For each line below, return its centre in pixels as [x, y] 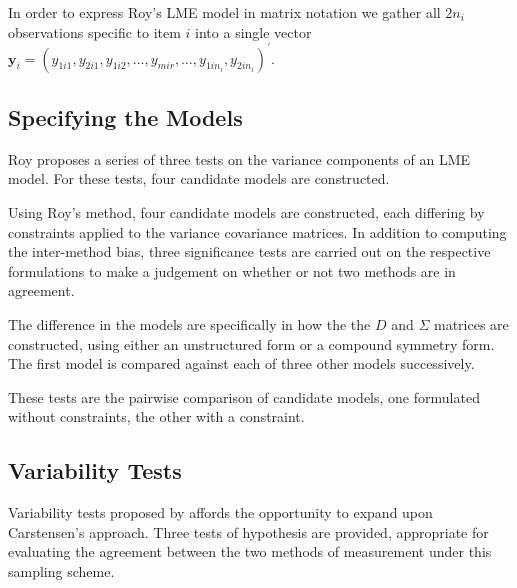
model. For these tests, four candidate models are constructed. [199, 178]
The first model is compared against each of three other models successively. [241, 363]
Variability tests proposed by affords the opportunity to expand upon [220, 512]
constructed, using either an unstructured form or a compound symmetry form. [251, 343]
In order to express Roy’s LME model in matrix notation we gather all [224, 12]
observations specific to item [94, 31]
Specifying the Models [125, 117]
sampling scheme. [61, 571]
